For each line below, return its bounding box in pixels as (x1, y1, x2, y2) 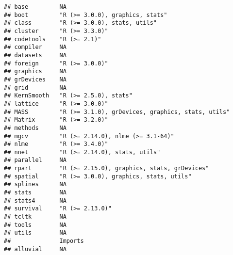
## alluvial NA (4, 245, 67, 253)
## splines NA (4, 181, 67, 188)
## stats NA (4, 189, 67, 196)
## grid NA (4, 84, 67, 91)
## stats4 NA (4, 197, 67, 204)
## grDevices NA (4, 76, 67, 83)
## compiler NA (4, 44, 67, 51)
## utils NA (4, 229, 67, 237)
